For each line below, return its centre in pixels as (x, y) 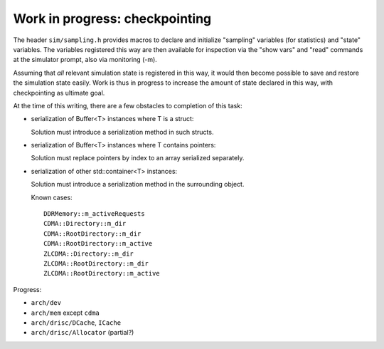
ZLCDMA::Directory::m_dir (89, 254)
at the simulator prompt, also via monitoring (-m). (85, 60)
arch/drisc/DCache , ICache (76, 322)
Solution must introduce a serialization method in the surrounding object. (138, 184)
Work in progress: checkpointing (112, 19)
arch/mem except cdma (65, 313)
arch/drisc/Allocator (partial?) (82, 333)
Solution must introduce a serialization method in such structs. (122, 132)
